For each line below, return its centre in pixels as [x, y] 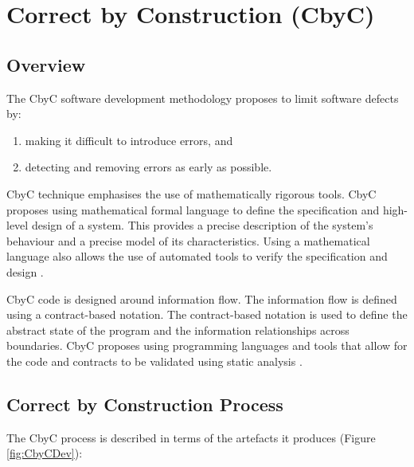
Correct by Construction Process [145, 404]
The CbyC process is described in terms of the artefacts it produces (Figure [191, 437]
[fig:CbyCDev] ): [45, 453]
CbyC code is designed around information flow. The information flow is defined [202, 298]
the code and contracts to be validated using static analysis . [154, 361]
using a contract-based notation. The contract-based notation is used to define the [207, 314]
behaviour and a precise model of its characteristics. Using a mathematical [188, 240]
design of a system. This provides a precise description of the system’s [202, 225]
